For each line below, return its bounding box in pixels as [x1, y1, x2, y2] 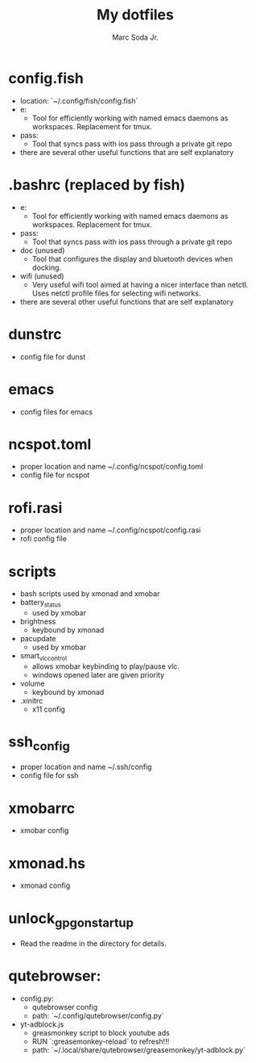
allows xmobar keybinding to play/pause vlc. [31, 661, 180, 671]
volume [19, 679, 45, 688]
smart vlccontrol [19, 651, 67, 662]
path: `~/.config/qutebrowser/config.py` [31, 1010, 164, 1020]
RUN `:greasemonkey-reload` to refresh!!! [31, 1036, 170, 1046]
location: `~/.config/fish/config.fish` [19, 95, 138, 106]
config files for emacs [19, 406, 93, 417]
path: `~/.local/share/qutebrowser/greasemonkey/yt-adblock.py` [31, 1044, 246, 1055]
